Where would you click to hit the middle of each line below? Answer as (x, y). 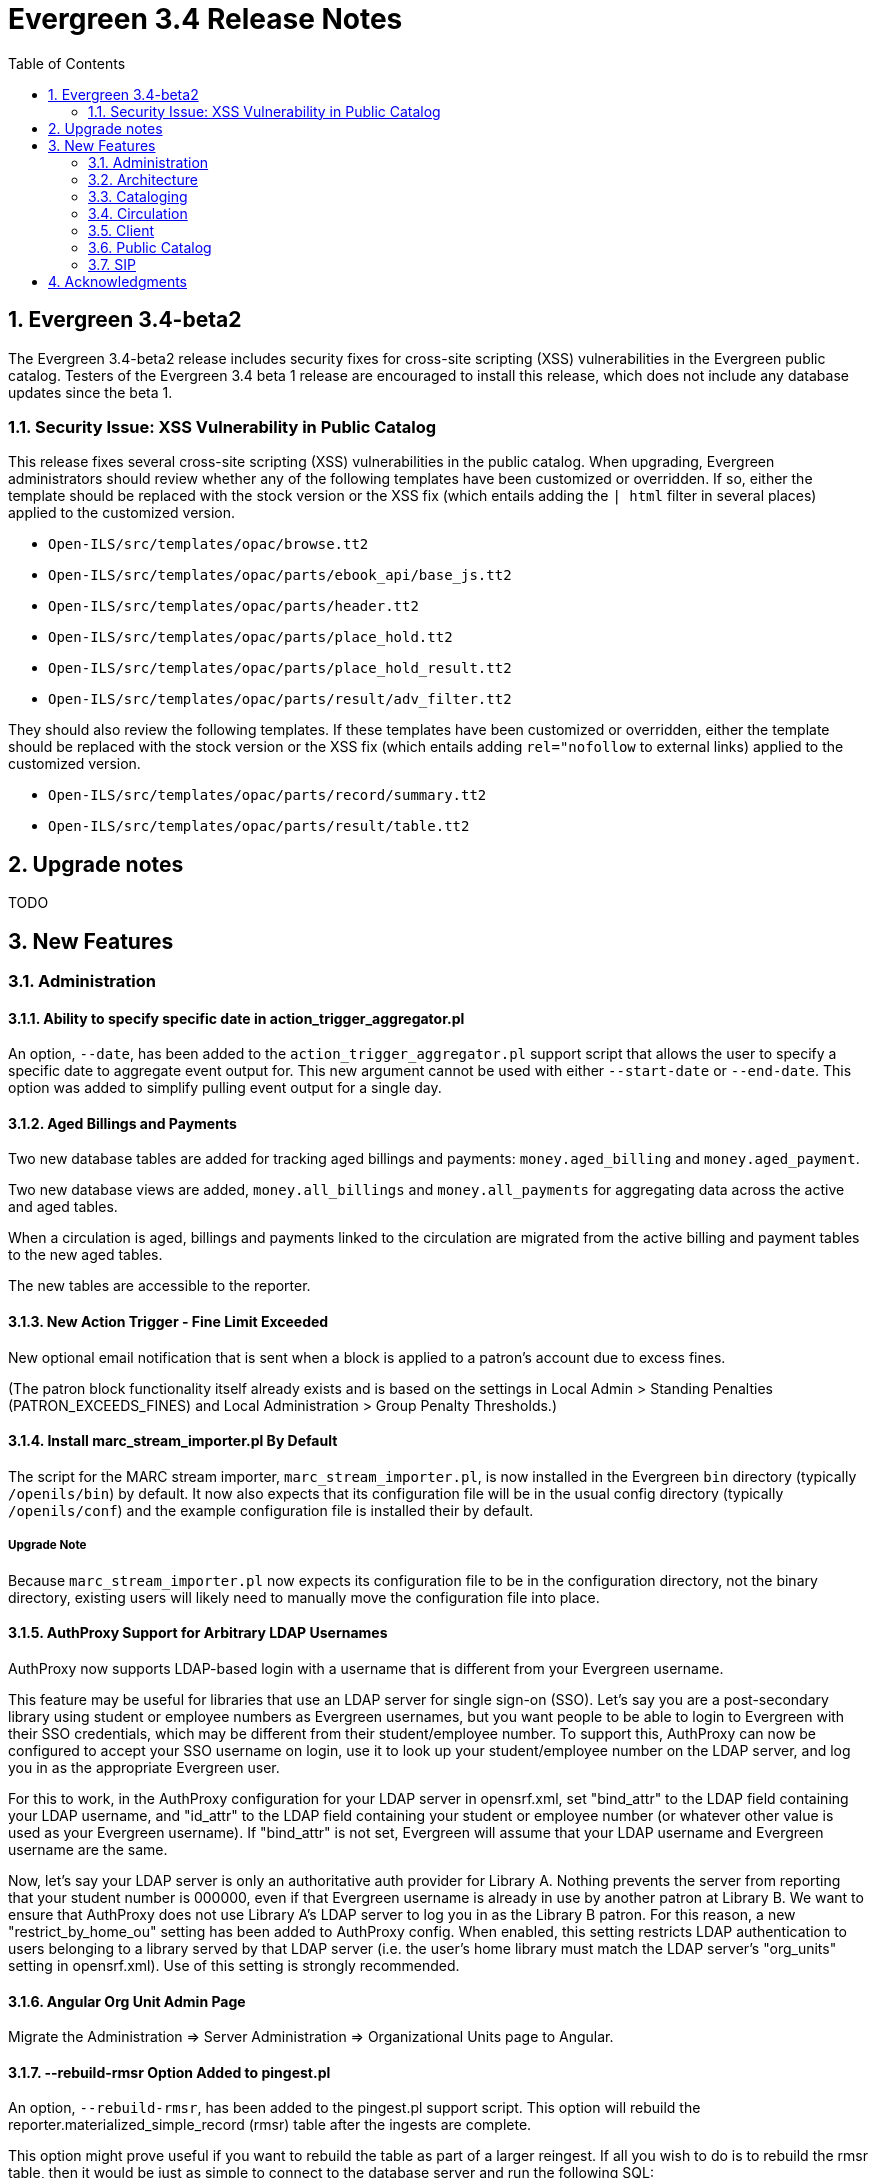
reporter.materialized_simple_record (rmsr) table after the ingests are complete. (270, 2125)
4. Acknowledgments (117, 281)
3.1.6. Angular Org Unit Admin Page (127, 2001)
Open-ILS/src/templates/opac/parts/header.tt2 (233, 606)
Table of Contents (67, 63)
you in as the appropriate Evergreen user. (144, 1767)
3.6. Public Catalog (150, 247)
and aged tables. (63, 1207)
